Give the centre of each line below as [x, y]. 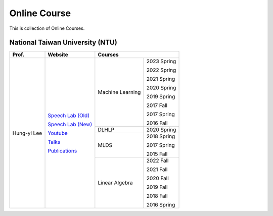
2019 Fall [157, 187]
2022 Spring [161, 70]
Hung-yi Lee [27, 133]
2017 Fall [157, 105]
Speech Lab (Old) [69, 115]
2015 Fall [157, 154]
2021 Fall [157, 170]
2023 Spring [161, 62]
